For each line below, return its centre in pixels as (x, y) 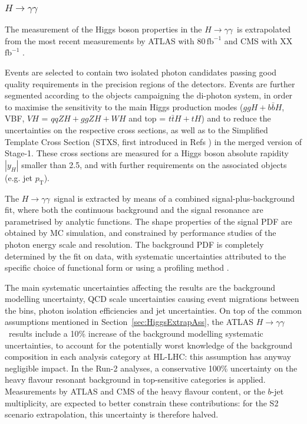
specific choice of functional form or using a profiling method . (117, 267)
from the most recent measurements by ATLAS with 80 (105, 40)
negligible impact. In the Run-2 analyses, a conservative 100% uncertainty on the (151, 368)
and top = (147, 118)
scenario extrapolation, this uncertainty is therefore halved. (112, 414)
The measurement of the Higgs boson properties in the (103, 29)
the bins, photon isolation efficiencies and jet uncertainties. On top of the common (153, 310)
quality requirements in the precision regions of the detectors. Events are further (150, 83)
